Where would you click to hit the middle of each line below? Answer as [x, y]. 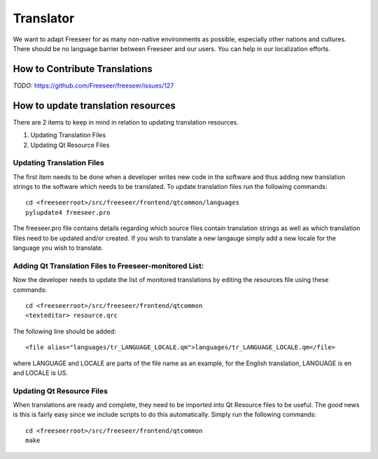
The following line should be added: [64, 331]
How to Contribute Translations [83, 69]
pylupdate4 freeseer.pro [68, 212]
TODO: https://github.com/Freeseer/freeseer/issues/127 [93, 85]
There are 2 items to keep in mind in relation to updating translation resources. [126, 122]
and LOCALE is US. [40, 373]
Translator [44, 18]
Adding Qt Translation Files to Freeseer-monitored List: [108, 266]
